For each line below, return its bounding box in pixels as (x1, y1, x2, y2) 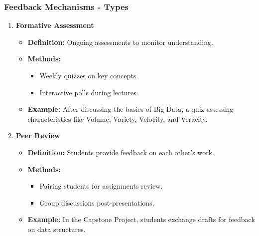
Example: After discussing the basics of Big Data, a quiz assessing (27, 104, 234, 114)
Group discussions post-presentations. (39, 197, 154, 208)
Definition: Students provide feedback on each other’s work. (27, 147, 214, 157)
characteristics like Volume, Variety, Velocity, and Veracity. (27, 113, 208, 124)
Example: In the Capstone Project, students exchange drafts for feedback (27, 214, 255, 225)
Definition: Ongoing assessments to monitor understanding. (27, 36, 213, 47)
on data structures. (27, 224, 86, 234)
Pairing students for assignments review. (39, 181, 163, 191)
